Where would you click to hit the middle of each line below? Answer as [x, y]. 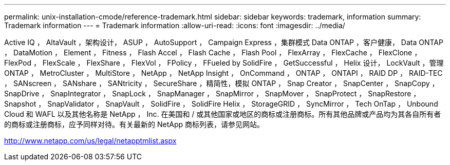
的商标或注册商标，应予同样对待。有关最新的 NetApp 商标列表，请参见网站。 [134, 124]
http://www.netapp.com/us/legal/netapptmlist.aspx [90, 141]
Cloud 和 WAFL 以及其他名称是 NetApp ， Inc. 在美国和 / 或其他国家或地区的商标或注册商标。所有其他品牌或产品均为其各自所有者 [223, 114]
